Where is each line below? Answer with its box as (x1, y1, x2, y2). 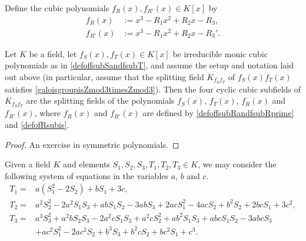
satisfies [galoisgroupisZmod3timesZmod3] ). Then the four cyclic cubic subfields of (5, 82, 301, 95)
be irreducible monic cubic (172, 47, 268, 60)
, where (34, 107, 61, 119)
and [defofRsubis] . (5, 118, 69, 130)
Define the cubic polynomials (5, 2, 109, 14)
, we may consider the (198, 158, 277, 170)
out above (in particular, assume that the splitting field (5, 71, 204, 82)
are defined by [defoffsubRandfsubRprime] (142, 107, 294, 119)
